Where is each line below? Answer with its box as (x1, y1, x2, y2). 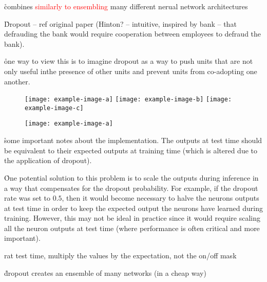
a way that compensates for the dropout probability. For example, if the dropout (4, 182, 258, 193)
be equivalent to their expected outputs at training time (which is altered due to (4, 145, 257, 155)
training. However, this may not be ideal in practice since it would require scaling (4, 213, 260, 223)
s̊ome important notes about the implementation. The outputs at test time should (4, 135, 262, 146)
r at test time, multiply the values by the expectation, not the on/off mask (4, 250, 237, 261)
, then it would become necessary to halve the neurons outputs (62, 192, 259, 203)
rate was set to (4, 192, 50, 203)
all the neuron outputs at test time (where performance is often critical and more (4, 222, 260, 233)
